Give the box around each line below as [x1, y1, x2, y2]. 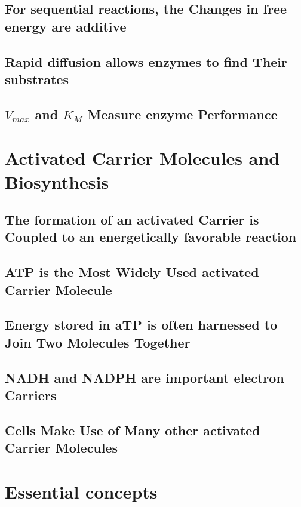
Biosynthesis [5, 169, 109, 193]
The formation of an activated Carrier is [5, 210, 259, 229]
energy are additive [5, 17, 127, 35]
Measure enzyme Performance [87, 105, 278, 123]
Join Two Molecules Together [5, 333, 191, 351]
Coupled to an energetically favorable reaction [5, 228, 297, 246]
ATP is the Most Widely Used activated [5, 263, 259, 281]
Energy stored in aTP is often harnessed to [5, 315, 278, 334]
